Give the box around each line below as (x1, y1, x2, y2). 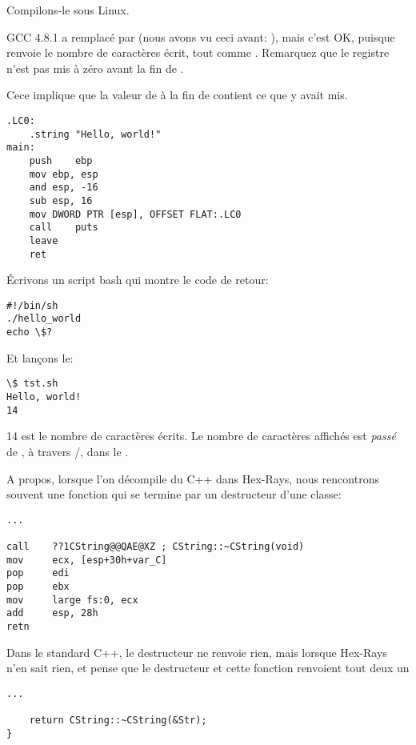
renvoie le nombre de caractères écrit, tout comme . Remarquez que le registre (6, 44, 390, 61)
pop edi (6, 567, 70, 579)
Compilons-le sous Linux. (6, 2, 130, 18)
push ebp (29, 154, 93, 166)
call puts (29, 222, 98, 234)
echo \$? (6, 326, 53, 338)
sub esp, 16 (29, 194, 93, 206)
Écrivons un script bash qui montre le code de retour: (6, 271, 269, 288)
